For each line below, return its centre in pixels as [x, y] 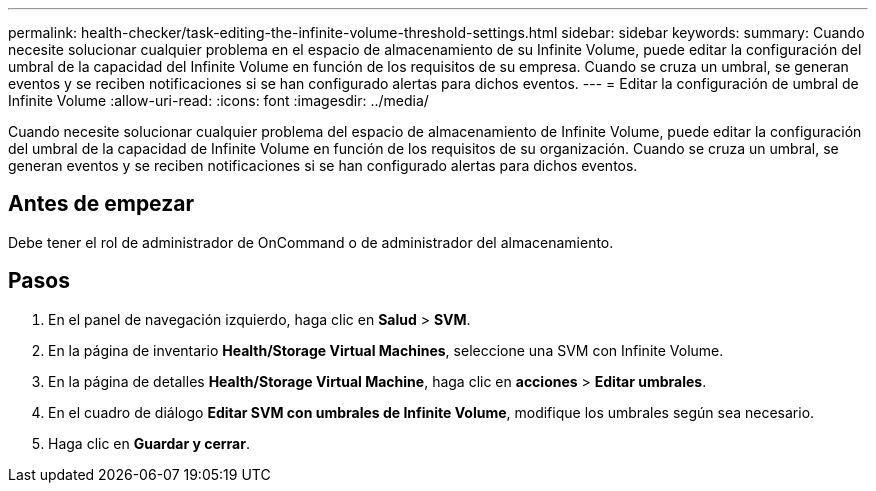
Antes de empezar [101, 204]
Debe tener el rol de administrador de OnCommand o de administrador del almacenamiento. [311, 242]
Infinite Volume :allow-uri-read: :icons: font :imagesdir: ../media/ [218, 100]
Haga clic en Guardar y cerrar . [149, 443]
